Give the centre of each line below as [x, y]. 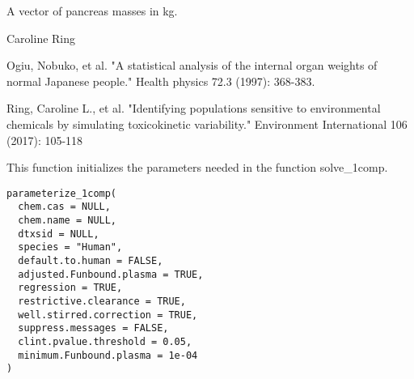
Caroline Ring [41, 38]
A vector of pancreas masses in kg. [92, 11]
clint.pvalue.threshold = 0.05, [105, 341]
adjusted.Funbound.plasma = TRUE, [111, 274]
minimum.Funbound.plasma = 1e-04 [108, 355]
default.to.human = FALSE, [91, 261]
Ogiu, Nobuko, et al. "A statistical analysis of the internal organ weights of [192, 65]
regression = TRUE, [70, 288]
